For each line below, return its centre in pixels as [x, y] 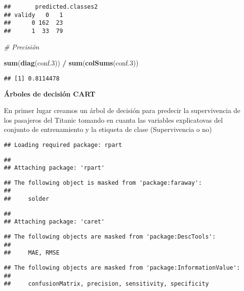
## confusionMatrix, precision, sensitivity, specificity [106, 284]
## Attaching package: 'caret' [54, 222]
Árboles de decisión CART [50, 94]
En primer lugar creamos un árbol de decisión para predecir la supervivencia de [122, 110]
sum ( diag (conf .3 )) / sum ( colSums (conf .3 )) [71, 63]
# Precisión [22, 46]
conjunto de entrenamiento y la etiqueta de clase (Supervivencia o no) [108, 129]
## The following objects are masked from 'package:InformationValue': [122, 268]
